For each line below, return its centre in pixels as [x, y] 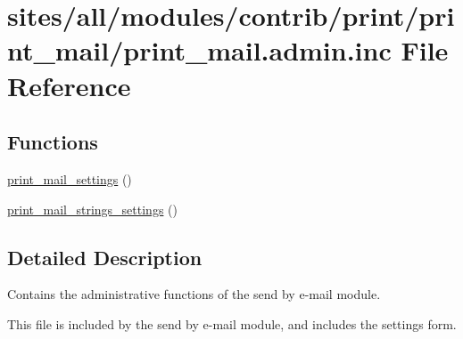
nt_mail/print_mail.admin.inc [199, 50]
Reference [69, 85]
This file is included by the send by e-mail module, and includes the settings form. [232, 323]
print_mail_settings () [70, 178]
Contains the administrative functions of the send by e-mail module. [194, 294]
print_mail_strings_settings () [92, 209]
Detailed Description [105, 257]
